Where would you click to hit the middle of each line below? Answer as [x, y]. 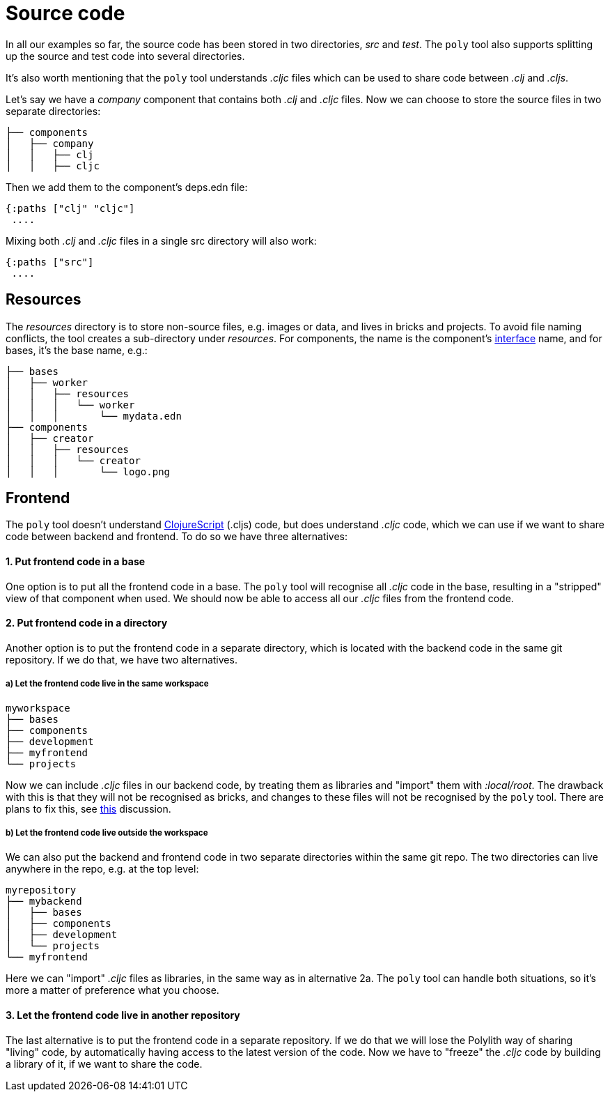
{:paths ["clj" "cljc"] [70, 208]
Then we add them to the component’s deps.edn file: [127, 187]
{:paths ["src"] [50, 262]
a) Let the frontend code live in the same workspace [107, 684]
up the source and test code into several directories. [125, 56]
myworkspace [38, 708]
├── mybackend [44, 902]
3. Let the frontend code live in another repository [123, 1015]
